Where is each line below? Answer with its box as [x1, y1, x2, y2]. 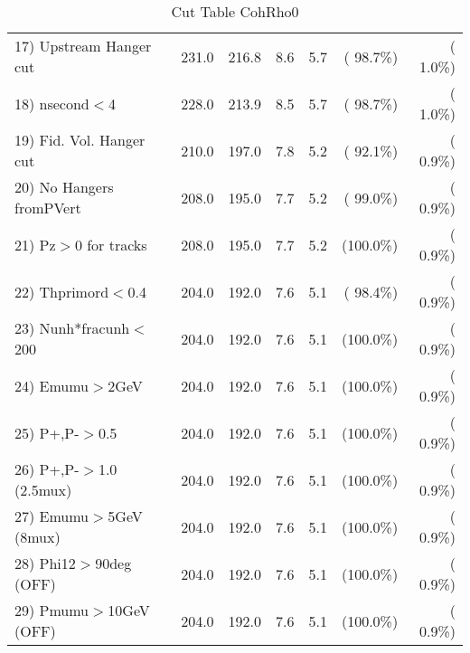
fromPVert [14, 197, 81, 218]
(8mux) [14, 526, 61, 547]
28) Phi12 [14, 553, 76, 573]
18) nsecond [14, 92, 89, 114]
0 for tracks [74, 233, 147, 255]
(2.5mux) [14, 479, 72, 500]
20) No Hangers [14, 176, 114, 197]
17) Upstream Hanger [14, 35, 152, 56]
